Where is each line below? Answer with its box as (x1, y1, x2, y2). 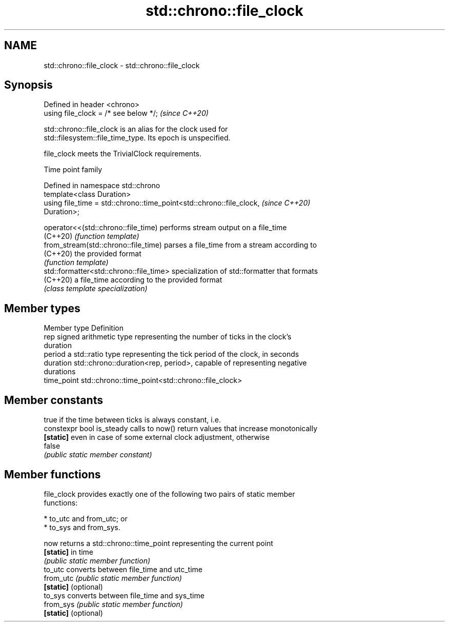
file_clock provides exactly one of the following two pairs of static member (44, 489, 295, 498)
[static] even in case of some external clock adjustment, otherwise (44, 433, 270, 442)
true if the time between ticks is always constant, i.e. (44, 415, 221, 425)
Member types (4, 301, 80, 315)
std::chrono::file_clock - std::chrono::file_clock (44, 60, 200, 70)
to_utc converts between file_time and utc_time (44, 564, 202, 574)
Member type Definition (44, 324, 124, 333)
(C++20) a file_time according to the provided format (44, 275, 222, 285)
